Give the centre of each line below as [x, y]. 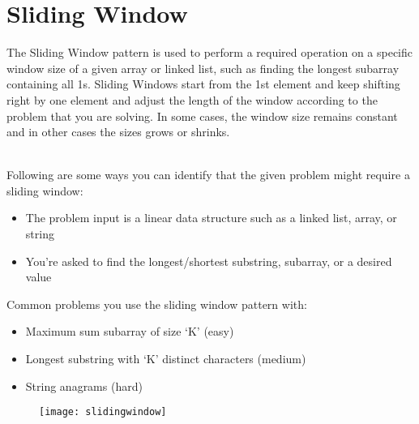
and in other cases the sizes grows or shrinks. [118, 132]
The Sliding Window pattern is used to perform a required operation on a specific [210, 52]
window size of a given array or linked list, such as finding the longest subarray [203, 68]
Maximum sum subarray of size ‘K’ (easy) [130, 331]
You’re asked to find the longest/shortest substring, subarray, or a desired [209, 261]
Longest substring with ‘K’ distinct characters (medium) [166, 359]
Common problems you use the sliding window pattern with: [157, 304]
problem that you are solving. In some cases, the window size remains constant [202, 116]
